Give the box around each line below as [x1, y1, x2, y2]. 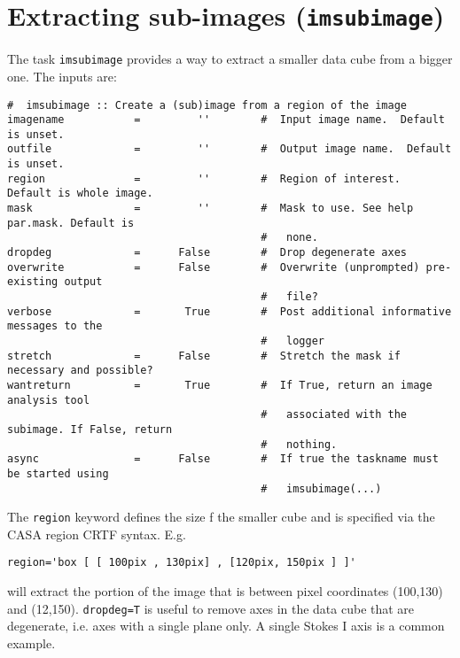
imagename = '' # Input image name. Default [7, 113, 445, 127]
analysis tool [7, 393, 90, 406]
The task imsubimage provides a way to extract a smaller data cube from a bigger [7, 50, 453, 68]
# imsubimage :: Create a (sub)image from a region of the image [7, 98, 408, 112]
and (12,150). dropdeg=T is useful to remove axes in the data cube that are [7, 599, 415, 617]
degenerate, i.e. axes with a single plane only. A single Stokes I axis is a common [7, 616, 445, 635]
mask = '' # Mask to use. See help [7, 202, 414, 215]
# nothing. [261, 437, 338, 451]
